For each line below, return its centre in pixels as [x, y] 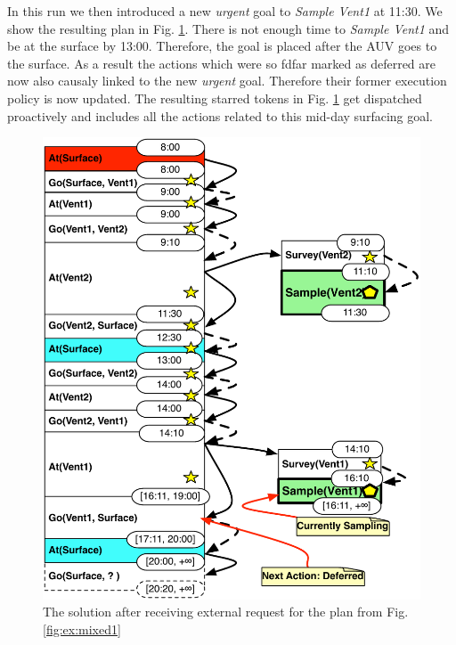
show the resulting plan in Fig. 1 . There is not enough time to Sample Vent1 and [228, 28]
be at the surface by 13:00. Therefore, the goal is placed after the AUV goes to [222, 46]
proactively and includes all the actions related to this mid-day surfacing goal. [220, 115]
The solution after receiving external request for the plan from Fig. [226, 612]
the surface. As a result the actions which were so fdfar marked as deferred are [221, 63]
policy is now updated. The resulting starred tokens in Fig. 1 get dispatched [215, 98]
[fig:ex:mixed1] [82, 629]
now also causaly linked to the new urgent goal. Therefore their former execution [227, 81]
